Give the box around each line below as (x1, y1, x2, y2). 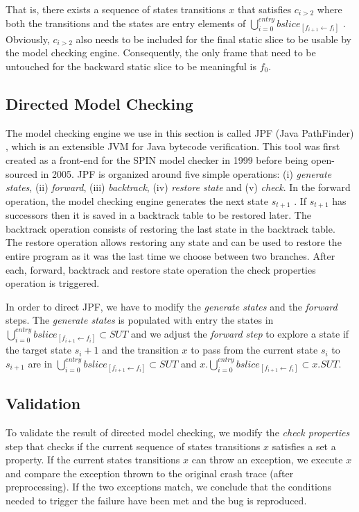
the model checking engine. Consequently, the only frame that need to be (6, 45, 316, 60)
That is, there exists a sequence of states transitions (6, 2, 226, 16)
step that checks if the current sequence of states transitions (6, 438, 261, 453)
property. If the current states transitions (6, 452, 180, 467)
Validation (6, 393, 81, 414)
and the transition (102, 342, 179, 357)
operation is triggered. (6, 276, 100, 290)
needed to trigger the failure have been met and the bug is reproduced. (6, 493, 307, 508)
